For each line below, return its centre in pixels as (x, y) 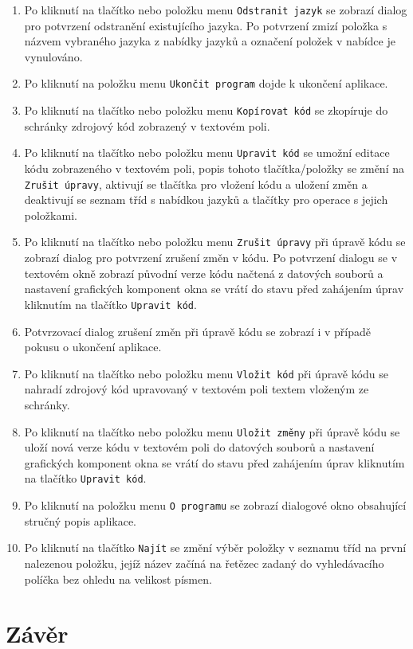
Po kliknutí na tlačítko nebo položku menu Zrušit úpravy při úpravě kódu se (215, 242)
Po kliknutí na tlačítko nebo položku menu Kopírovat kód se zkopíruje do (206, 110)
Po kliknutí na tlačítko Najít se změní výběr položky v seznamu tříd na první (215, 547)
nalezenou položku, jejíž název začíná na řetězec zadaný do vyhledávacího (204, 563)
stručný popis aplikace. (81, 520)
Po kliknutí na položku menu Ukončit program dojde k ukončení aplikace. (206, 83)
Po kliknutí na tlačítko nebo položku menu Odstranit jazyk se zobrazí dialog (216, 10)
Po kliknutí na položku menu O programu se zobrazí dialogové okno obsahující (215, 505)
